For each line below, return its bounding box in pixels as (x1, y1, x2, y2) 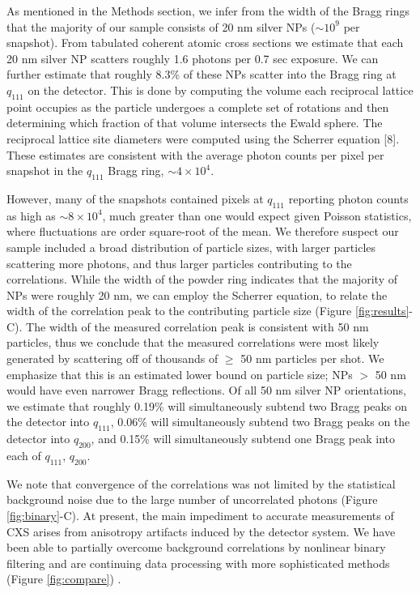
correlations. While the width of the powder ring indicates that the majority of (6, 271, 397, 288)
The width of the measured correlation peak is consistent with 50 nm (26, 318, 369, 335)
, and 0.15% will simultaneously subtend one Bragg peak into (91, 430, 395, 447)
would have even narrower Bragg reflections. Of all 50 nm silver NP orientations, (6, 382, 406, 399)
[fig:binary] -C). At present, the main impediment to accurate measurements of (6, 507, 394, 524)
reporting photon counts (288, 190, 409, 207)
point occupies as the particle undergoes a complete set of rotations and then (6, 98, 389, 115)
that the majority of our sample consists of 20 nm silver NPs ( (6, 18, 316, 35)
